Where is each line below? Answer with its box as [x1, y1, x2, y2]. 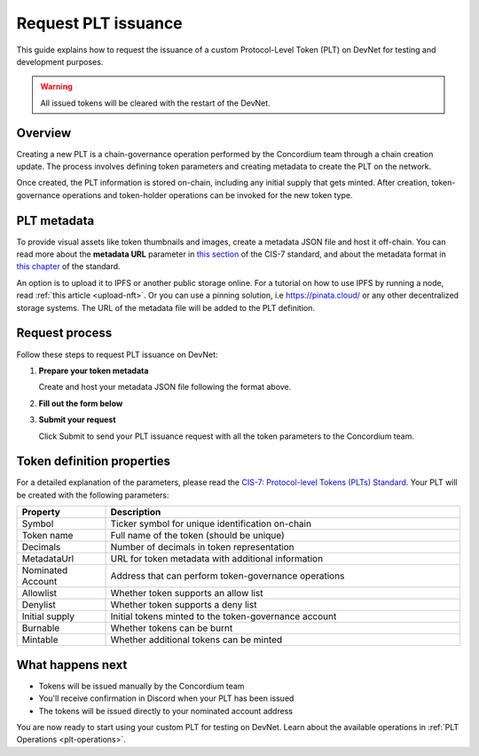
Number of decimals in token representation [110, 541, 294, 553]
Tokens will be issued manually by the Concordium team [38, 680, 245, 691]
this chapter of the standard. [16, 261, 121, 272]
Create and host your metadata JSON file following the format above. [38, 382, 292, 393]
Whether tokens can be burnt [110, 622, 233, 634]
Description [110, 506, 161, 519]
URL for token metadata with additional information [110, 553, 324, 565]
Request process [16, 325, 113, 341]
